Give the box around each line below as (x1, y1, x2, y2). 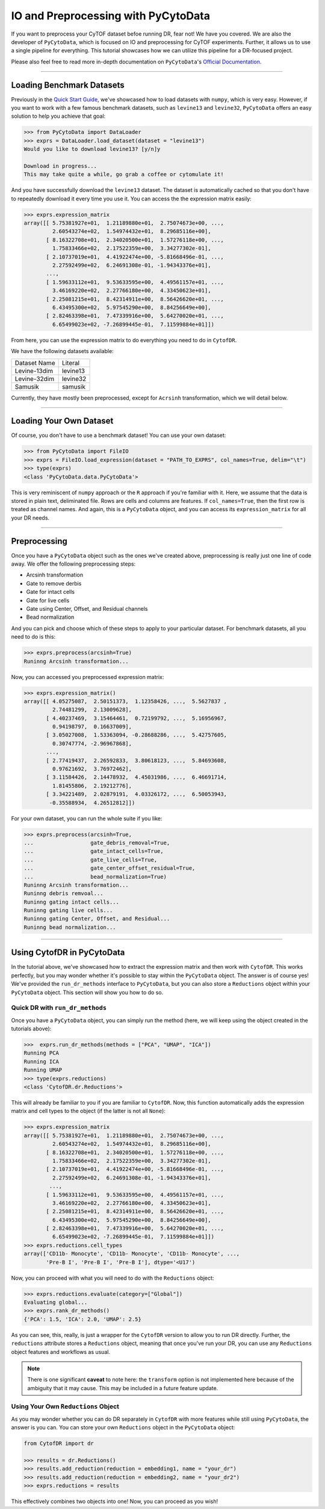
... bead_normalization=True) (23, 873, 167, 880)
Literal (61, 359, 80, 367)
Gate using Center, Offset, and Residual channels (26, 605, 148, 613)
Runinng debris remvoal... (23, 890, 104, 897)
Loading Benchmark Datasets (11, 80, 125, 90)
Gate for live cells (26, 596, 70, 604)
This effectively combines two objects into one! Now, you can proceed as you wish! (11, 1498, 218, 1505)
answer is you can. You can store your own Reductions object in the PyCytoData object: (11, 1424, 235, 1431)
